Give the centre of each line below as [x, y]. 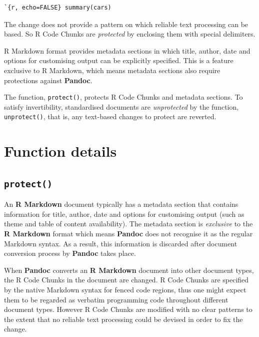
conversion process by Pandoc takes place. [70, 253]
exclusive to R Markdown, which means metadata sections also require [112, 70]
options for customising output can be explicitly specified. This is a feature [119, 60]
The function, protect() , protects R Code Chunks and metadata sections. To [123, 97]
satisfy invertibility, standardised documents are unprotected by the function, [121, 106]
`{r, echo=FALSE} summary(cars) [58, 8]
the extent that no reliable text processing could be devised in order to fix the [123, 319]
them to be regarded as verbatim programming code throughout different [116, 299]
